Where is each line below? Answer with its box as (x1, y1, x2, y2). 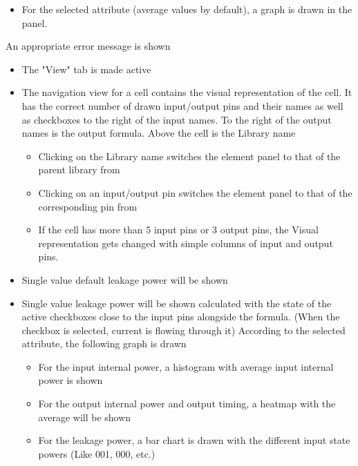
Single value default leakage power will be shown (21, 272, 228, 287)
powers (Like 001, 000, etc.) (38, 446, 156, 460)
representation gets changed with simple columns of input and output (38, 235, 333, 250)
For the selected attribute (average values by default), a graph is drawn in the (21, 2, 352, 16)
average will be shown (38, 409, 131, 424)
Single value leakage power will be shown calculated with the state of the (21, 295, 332, 310)
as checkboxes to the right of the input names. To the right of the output (21, 112, 332, 126)
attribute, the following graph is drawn (21, 336, 187, 351)
